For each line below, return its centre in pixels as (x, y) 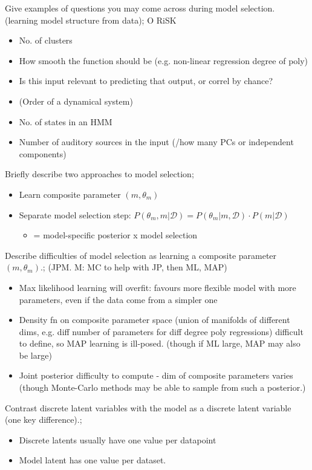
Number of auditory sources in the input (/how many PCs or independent (156, 142)
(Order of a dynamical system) (76, 101)
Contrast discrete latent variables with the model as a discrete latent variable (148, 407)
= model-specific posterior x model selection (115, 235)
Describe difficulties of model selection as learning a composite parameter (141, 255)
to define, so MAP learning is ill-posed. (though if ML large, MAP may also (160, 343)
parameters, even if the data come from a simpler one (118, 299)
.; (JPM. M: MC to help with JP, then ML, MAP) (134, 267)
